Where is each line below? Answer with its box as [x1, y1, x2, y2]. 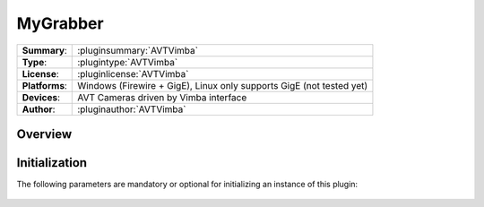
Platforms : [22, 79, 67, 91]
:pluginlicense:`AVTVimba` [77, 67, 189, 80]
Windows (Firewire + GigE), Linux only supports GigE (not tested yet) [77, 79, 368, 91]
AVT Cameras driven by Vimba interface [77, 91, 247, 103]
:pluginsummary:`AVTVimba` [77, 44, 199, 56]
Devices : [22, 91, 60, 103]
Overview [16, 126, 73, 142]
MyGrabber [16, 13, 104, 33]
